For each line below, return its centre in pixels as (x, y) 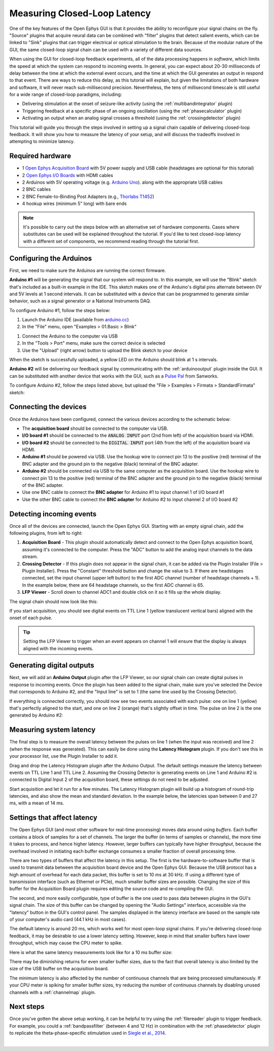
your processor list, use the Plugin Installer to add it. (64, 756)
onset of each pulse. (31, 618)
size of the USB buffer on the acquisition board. (59, 969)
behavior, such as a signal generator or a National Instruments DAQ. (80, 301)
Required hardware (40, 156)
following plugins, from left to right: (46, 533)
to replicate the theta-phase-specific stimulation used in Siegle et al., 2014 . (88, 1033)
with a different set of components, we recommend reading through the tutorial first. (111, 241)
